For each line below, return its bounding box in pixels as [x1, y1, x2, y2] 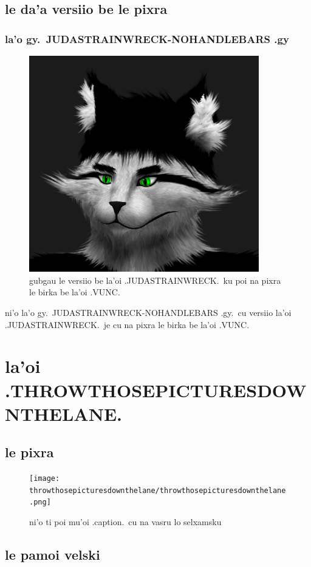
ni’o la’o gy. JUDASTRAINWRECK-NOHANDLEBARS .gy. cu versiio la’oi [5, 306, 292, 318]
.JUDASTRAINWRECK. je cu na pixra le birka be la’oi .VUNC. [5, 318, 250, 330]
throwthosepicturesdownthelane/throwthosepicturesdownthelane [29, 486, 286, 495]
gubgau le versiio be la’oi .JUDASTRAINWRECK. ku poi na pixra [29, 273, 281, 286]
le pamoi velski [5, 545, 100, 564]
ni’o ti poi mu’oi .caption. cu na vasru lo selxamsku [29, 515, 222, 528]
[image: [29, 474, 60, 483]
